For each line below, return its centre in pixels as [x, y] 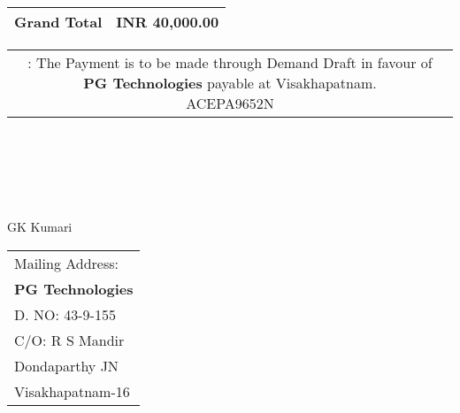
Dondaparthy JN [66, 365]
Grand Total [58, 22]
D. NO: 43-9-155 [65, 314]
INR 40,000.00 [168, 22]
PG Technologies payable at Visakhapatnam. [230, 83]
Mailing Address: [67, 263]
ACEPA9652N [230, 103]
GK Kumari [40, 226]
